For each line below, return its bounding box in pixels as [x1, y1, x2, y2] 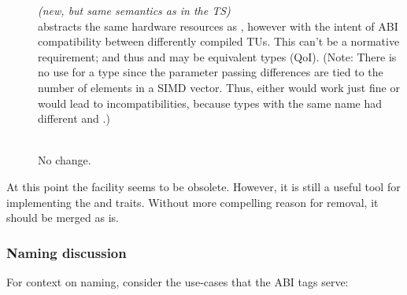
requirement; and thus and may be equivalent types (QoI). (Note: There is [38, 48, 397, 65]
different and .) [38, 110, 110, 127]
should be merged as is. [6, 209, 119, 226]
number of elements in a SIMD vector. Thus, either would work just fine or [38, 79, 400, 95]
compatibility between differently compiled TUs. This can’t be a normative [38, 33, 400, 50]
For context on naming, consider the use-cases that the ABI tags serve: [6, 273, 349, 289]
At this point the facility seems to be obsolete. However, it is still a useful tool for [6, 178, 401, 194]
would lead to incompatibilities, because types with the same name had [38, 94, 383, 111]
